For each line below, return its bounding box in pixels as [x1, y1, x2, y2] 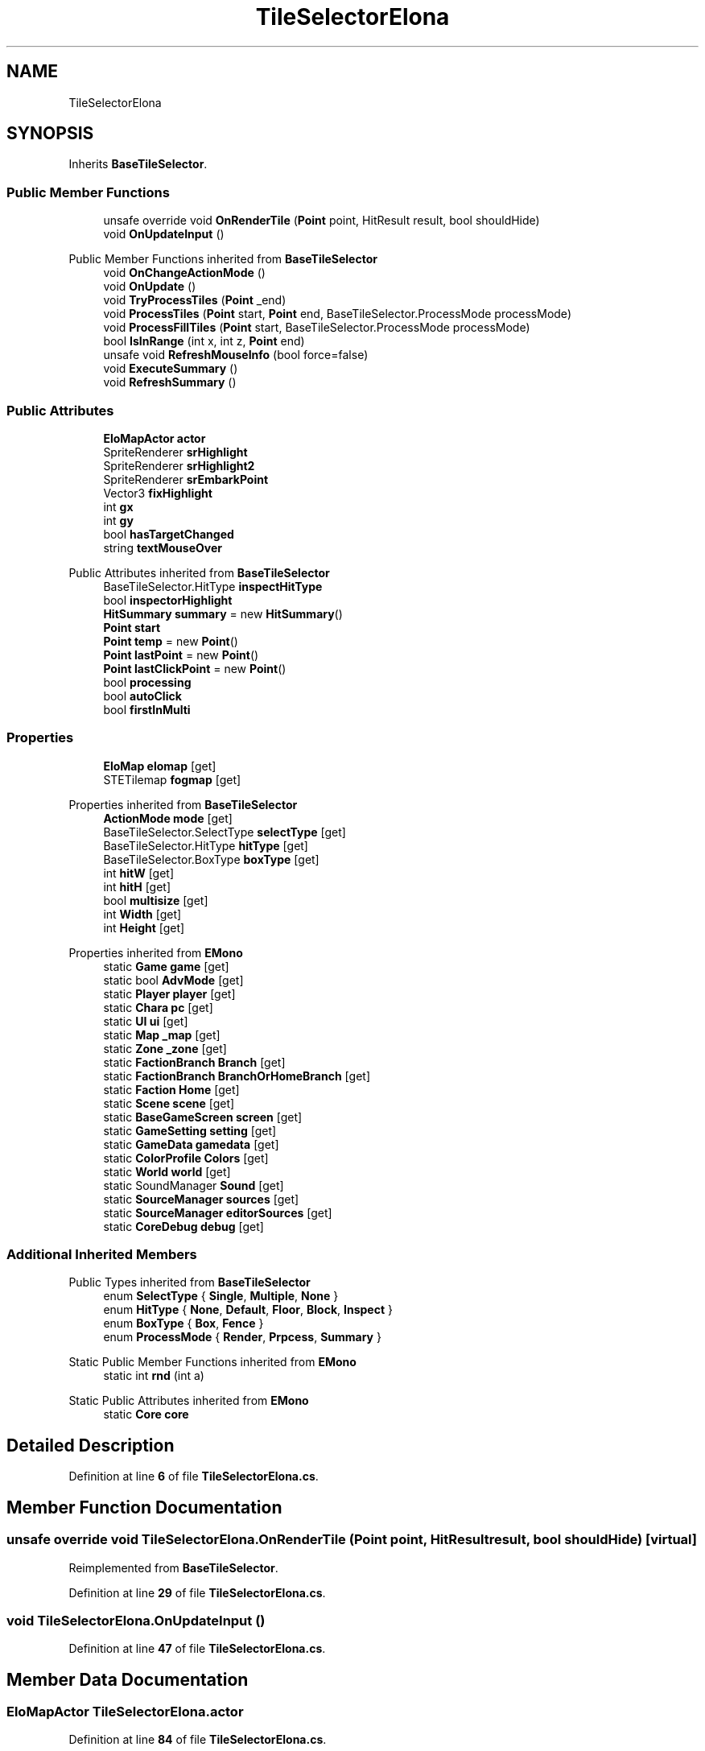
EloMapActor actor [103, 431, 206, 445]
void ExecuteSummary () [103, 361, 238, 376]
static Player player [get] [103, 986, 236, 1001]
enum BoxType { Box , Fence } [103, 1316, 264, 1331]
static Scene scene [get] [103, 1096, 235, 1110]
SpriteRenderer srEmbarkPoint [103, 472, 269, 486]
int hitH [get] [103, 879, 171, 894]
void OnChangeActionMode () [103, 266, 266, 280]
